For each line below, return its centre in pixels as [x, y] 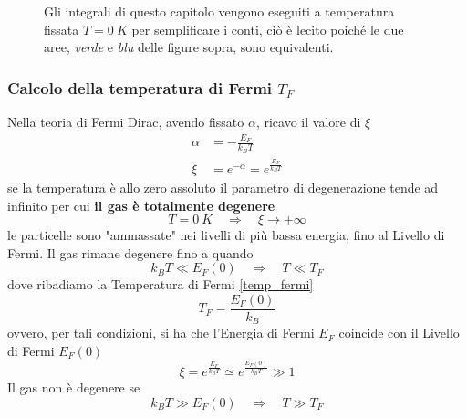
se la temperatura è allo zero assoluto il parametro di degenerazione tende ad [223, 187]
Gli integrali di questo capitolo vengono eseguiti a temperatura [219, 11]
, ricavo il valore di [308, 121]
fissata [62, 29]
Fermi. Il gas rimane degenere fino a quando [130, 252]
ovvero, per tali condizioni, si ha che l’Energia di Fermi [161, 333]
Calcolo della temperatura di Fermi [140, 87]
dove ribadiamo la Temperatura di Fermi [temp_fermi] [161, 284]
